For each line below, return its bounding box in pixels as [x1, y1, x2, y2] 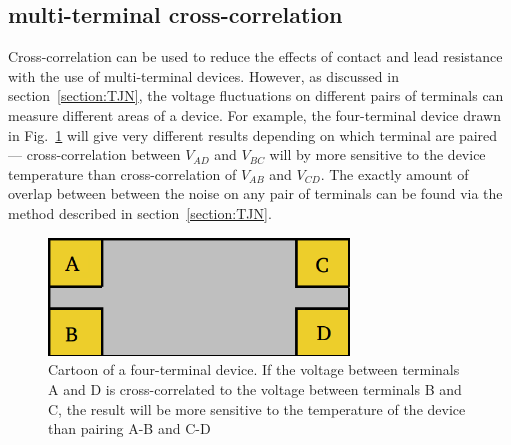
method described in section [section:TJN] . [8, 202, 272, 223]
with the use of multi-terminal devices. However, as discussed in [8, 65, 399, 86]
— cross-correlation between [8, 144, 181, 165]
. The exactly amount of [320, 163, 469, 184]
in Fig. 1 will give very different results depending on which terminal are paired [8, 124, 498, 145]
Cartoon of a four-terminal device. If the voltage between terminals [48, 359, 460, 380]
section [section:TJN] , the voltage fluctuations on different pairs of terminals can [8, 85, 504, 106]
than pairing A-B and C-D [48, 418, 211, 439]
